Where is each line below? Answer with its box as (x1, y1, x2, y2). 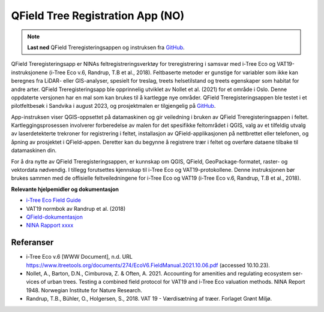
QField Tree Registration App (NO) (11, 9, 185, 22)
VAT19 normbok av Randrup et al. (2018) (26, 205, 126, 212)
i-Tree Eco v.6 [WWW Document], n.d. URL (26, 253, 133, 260)
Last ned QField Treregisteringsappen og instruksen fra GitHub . (27, 44, 185, 51)
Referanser (11, 237, 54, 248)
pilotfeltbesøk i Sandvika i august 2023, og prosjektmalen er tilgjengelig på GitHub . (11, 102, 216, 110)
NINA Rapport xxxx (26, 222, 74, 229)
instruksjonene (11, 69, 48, 76)
